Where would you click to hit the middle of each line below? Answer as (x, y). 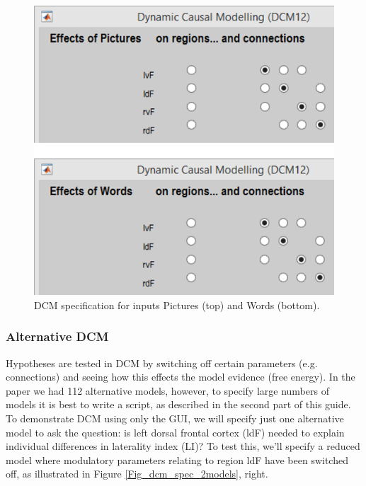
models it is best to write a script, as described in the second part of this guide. (178, 404)
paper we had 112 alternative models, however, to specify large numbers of (167, 390)
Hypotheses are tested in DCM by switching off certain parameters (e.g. (162, 363)
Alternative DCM (57, 336)
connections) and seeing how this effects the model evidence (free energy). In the (181, 377)
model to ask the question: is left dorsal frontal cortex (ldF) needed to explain (175, 432)
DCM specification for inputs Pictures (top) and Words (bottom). (177, 305)
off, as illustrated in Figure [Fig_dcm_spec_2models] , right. (137, 474)
